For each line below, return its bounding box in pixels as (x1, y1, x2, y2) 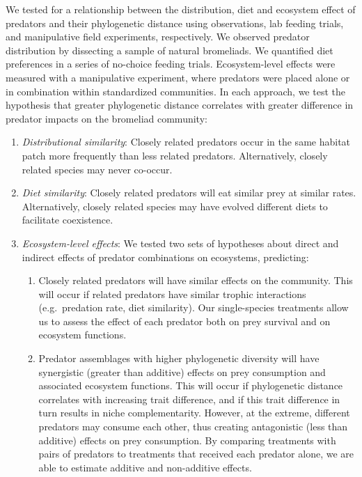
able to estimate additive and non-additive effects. (38, 460, 252, 474)
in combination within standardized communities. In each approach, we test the (6, 84, 345, 98)
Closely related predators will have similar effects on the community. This (38, 273, 353, 288)
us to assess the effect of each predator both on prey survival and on (38, 313, 331, 328)
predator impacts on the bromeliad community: (6, 111, 207, 125)
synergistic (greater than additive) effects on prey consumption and (38, 364, 326, 379)
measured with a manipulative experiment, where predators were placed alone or (6, 70, 350, 84)
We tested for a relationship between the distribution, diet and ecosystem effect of (6, 2, 356, 16)
